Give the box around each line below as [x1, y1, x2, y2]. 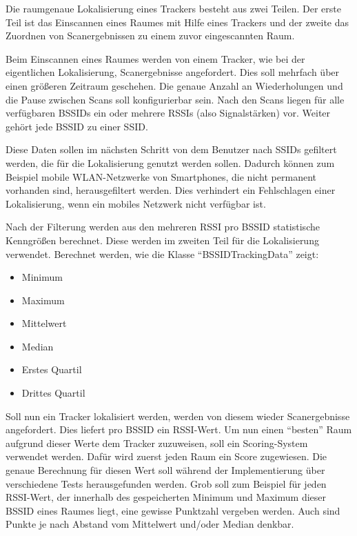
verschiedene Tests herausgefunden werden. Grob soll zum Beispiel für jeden [6, 476, 327, 490]
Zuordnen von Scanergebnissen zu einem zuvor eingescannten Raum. [6, 28, 295, 43]
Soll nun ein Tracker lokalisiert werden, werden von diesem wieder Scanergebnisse [6, 408, 350, 423]
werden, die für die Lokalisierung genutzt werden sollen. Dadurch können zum [6, 155, 335, 170]
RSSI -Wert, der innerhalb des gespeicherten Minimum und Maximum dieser [6, 490, 326, 504]
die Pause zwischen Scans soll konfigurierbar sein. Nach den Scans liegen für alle [6, 92, 345, 106]
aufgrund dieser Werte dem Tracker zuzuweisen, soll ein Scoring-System [6, 435, 308, 450]
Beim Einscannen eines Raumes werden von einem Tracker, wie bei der [6, 51, 305, 66]
